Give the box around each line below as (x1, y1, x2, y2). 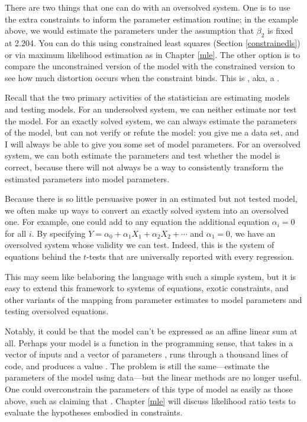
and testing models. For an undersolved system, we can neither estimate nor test (5, 102, 297, 115)
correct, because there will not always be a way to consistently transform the (5, 160, 283, 173)
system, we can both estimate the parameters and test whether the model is (5, 149, 280, 162)
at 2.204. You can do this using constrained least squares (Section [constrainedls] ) (5, 36, 300, 49)
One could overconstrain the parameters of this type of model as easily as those (5, 383, 293, 395)
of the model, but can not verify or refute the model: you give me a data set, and (5, 126, 299, 138)
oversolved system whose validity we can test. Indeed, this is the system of (5, 239, 274, 251)
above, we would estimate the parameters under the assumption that (5, 24, 254, 37)
